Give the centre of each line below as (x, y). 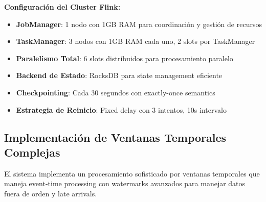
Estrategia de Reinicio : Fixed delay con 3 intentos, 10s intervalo (121, 109)
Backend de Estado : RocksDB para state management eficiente (119, 75)
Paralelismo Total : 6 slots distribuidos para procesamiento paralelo (125, 58)
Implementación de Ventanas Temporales (115, 137)
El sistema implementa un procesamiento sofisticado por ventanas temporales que (132, 173)
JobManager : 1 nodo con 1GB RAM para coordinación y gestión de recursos (139, 24)
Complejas (32, 152)
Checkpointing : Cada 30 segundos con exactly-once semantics (116, 92)
